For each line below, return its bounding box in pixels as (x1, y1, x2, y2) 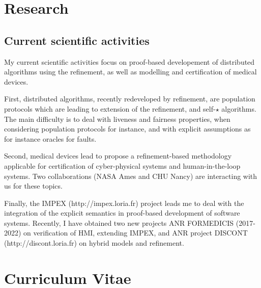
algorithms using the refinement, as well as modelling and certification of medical (4, 66, 257, 77)
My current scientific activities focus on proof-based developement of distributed (4, 56, 255, 67)
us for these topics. (4, 180, 63, 191)
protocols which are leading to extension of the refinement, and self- (4, 103, 216, 114)
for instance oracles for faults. (4, 133, 97, 144)
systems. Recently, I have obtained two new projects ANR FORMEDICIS (4, 217, 234, 228)
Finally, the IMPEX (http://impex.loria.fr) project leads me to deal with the (4, 197, 244, 208)
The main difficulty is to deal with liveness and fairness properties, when (4, 113, 230, 124)
